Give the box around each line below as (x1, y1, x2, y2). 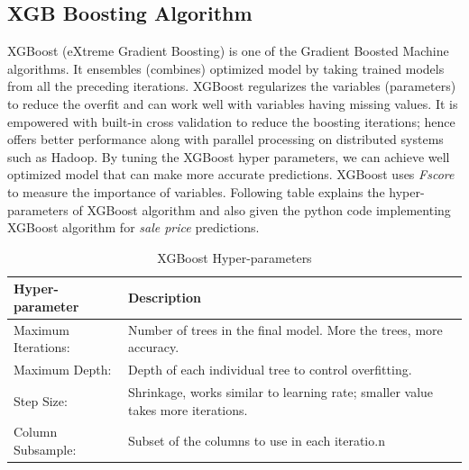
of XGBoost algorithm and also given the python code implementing (72, 200, 451, 219)
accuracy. (128, 338, 179, 357)
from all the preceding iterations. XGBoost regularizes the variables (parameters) (7, 77, 456, 95)
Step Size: (14, 391, 68, 410)
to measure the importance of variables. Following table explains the (7, 182, 385, 201)
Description (128, 288, 202, 307)
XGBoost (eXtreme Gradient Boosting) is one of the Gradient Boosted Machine (7, 41, 449, 60)
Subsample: (14, 440, 77, 459)
